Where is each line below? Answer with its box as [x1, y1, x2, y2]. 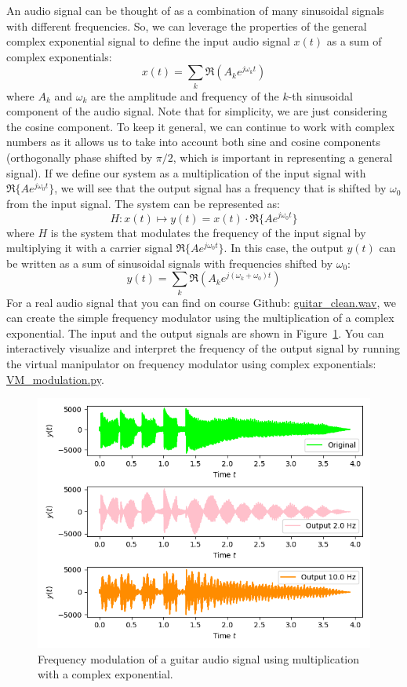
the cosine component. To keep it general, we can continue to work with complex [6, 118, 395, 134]
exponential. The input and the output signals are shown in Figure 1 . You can [6, 324, 384, 341]
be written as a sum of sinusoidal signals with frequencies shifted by [6, 254, 333, 271]
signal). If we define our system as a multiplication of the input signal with [6, 164, 366, 181]
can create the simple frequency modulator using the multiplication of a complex [6, 309, 394, 326]
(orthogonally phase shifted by [6, 149, 153, 166]
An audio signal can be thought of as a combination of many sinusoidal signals [6, 2, 384, 18]
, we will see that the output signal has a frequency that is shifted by [54, 180, 387, 196]
